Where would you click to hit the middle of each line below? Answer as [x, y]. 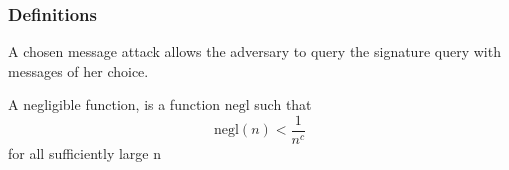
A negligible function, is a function [114, 104]
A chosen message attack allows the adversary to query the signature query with [254, 51]
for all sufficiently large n [84, 153]
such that [283, 104]
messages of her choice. [78, 70]
